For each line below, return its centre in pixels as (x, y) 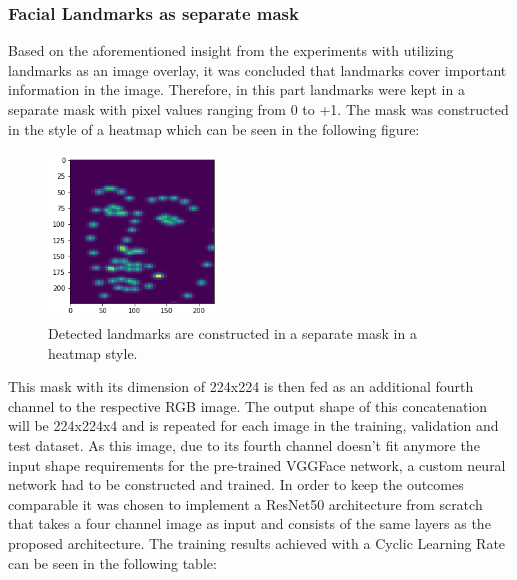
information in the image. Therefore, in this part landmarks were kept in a (236, 89)
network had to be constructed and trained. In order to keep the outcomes (236, 484)
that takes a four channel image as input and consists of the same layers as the (249, 523)
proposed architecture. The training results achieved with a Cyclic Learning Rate (257, 543)
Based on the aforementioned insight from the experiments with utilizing (231, 50)
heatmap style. (93, 352)
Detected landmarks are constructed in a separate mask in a (232, 333)
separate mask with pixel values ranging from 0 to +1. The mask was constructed (258, 109)
